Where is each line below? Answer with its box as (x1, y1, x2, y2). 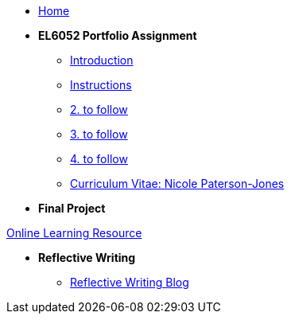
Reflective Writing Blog (70, 275, 189, 289)
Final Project (38, 201, 106, 215)
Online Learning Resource (6, 226, 142, 240)
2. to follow (70, 103, 128, 116)
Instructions (70, 78, 132, 92)
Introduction (70, 53, 134, 67)
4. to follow (70, 152, 128, 166)
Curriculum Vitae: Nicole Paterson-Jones (70, 177, 285, 190)
